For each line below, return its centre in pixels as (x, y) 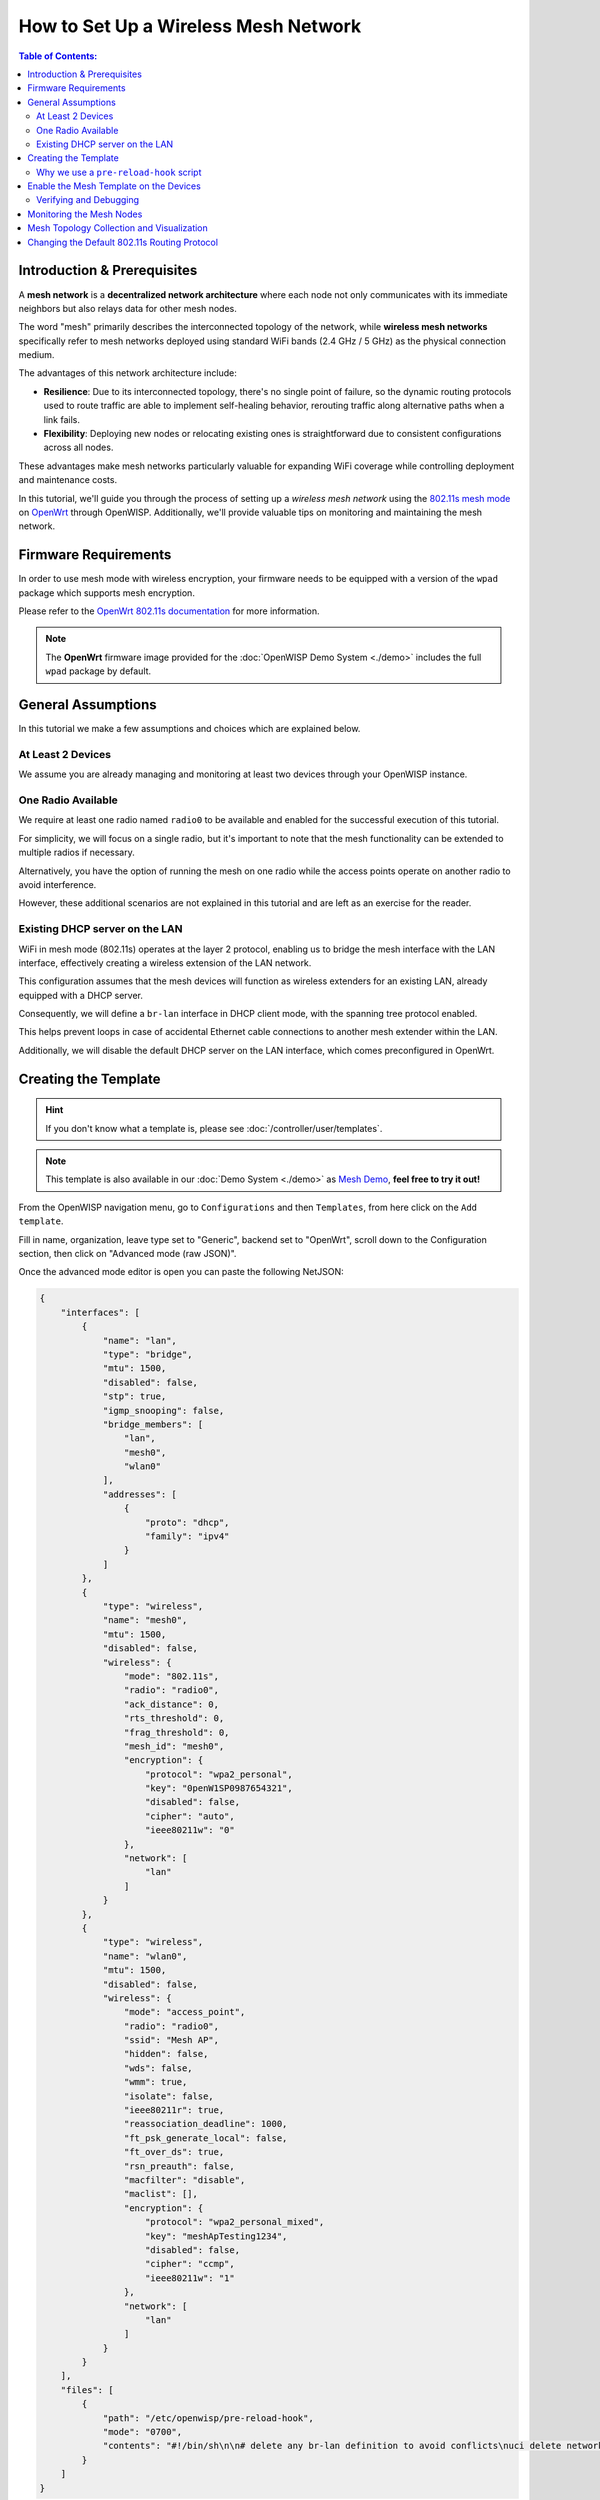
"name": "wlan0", (145, 1956)
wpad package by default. (98, 671)
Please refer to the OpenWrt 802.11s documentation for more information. (169, 611)
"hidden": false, (166, 2054)
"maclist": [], (161, 2194)
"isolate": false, (168, 2096)
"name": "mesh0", (145, 1620)
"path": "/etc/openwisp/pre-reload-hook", (208, 2418)
